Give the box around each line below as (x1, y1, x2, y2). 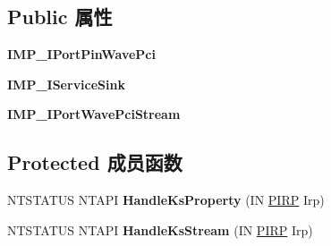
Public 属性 (7, 3, 113, 30)
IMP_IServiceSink (7, 74, 125, 93)
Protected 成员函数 (7, 148, 182, 176)
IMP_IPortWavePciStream (7, 105, 181, 123)
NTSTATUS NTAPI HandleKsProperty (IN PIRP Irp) (7, 191, 325, 209)
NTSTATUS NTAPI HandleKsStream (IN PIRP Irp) (7, 220, 313, 239)
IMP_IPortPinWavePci (7, 45, 156, 64)
